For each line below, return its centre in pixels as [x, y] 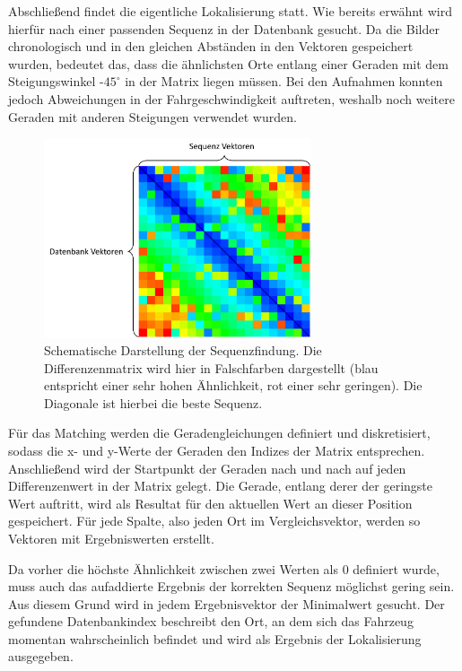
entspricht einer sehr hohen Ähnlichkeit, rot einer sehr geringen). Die [233, 385]
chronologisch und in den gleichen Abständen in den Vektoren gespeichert [211, 46]
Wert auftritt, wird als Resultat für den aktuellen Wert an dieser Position [210, 503]
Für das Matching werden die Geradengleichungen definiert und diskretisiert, [219, 433]
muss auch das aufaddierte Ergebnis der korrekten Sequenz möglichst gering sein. [231, 586]
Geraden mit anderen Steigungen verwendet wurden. [153, 116]
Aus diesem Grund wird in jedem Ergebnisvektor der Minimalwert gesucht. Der [227, 603]
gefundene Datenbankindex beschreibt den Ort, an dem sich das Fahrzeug [211, 621]
